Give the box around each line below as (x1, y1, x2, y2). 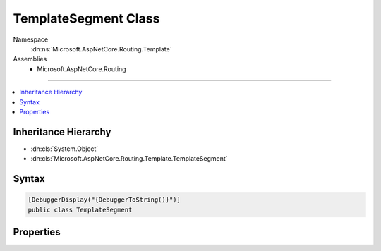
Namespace (13, 35, 49, 44)
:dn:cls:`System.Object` (30, 145, 99, 153)
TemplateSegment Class (13, 11, 160, 26)
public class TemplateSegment (28, 205, 133, 214)
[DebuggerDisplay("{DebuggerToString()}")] (28, 196, 181, 204)
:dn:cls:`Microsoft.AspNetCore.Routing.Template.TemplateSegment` (30, 154, 229, 163)
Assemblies (13, 55, 47, 63)
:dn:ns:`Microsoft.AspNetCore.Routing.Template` (30, 44, 172, 53)
